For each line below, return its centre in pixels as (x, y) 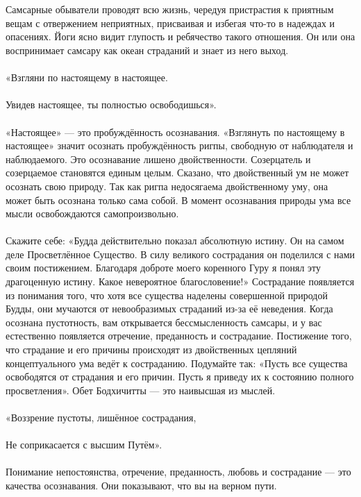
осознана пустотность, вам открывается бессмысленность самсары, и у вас (164, 322)
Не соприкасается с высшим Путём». (84, 445)
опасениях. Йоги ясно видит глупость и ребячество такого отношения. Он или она (180, 36)
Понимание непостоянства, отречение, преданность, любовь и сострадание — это (178, 472)
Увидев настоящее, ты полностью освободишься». (111, 104)
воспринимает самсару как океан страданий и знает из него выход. (147, 50)
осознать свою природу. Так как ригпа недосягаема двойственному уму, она (167, 186)
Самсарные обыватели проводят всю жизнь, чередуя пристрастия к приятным (170, 9)
